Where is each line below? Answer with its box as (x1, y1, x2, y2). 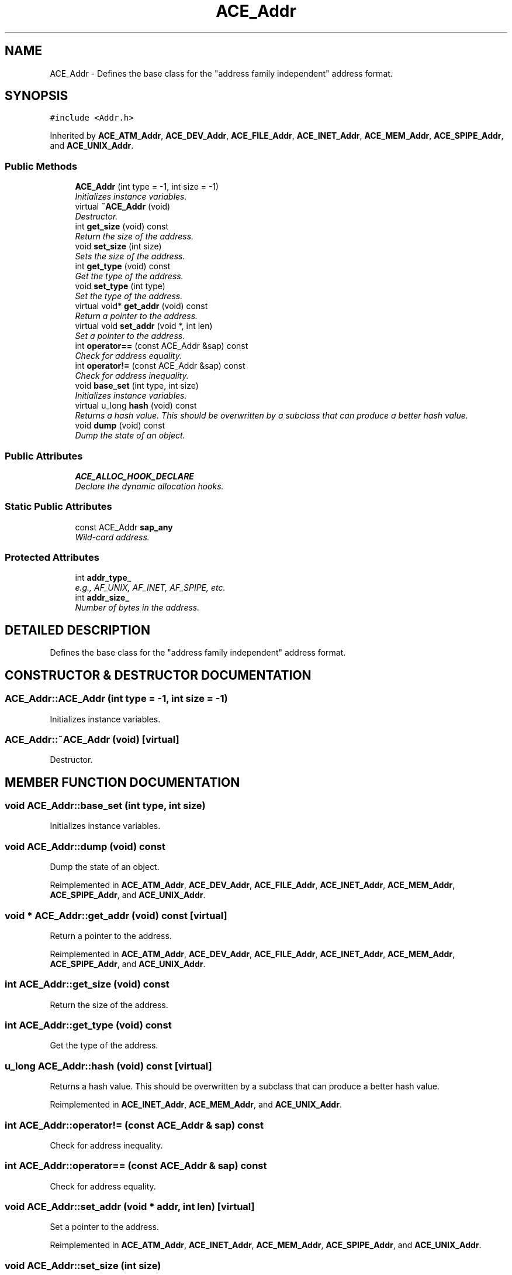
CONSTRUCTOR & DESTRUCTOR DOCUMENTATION (5, 667, 312, 683)
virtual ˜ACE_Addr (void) (75, 201, 171, 212)
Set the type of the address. (75, 291, 183, 301)
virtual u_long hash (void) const (75, 400, 197, 411)
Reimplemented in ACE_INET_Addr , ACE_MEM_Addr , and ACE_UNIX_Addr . (50, 1099, 342, 1110)
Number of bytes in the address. (75, 602, 200, 613)
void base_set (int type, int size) (75, 381, 199, 391)
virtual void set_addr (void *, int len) (75, 321, 213, 331)
